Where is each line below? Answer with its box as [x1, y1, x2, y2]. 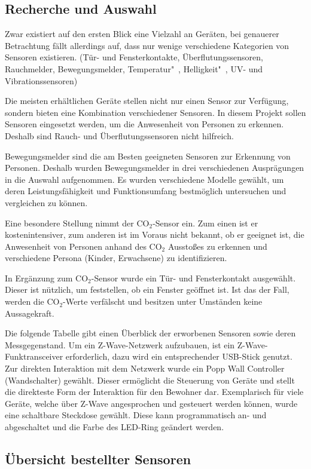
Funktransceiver [5, 350, 63, 363]
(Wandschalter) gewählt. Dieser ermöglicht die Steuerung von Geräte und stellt [5, 373, 295, 386]
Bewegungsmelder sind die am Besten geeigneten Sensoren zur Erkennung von [5, 149, 291, 162]
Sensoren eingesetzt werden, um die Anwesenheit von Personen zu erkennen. [5, 118, 284, 130]
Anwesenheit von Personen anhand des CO [5, 240, 162, 252]
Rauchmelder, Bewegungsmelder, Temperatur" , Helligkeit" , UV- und [5, 62, 263, 75]
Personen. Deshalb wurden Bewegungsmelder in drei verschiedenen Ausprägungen [5, 161, 304, 174]
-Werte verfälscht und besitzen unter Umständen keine [63, 295, 263, 308]
